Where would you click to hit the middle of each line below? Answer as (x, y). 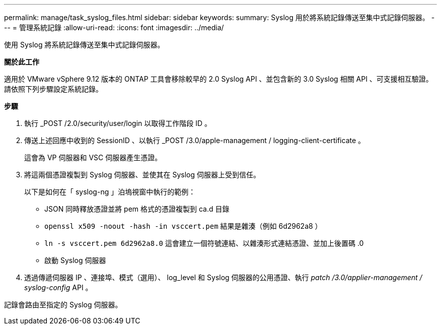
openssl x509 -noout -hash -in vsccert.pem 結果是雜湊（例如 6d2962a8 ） (183, 226)
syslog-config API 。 (58, 287)
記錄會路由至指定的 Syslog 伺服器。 (63, 305)
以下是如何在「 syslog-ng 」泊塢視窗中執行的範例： (110, 192)
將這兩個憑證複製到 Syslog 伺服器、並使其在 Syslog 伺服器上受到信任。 (142, 175)
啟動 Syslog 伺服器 (75, 260)
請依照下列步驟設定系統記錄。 (53, 89)
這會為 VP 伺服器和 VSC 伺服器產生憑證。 (93, 157)
